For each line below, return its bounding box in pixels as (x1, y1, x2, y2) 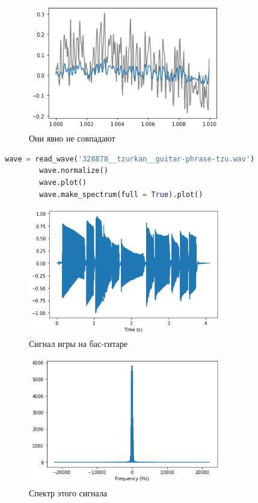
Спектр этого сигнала (29, 486, 108, 499)
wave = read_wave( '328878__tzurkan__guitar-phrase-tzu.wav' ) (5, 154, 255, 163)
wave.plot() (39, 178, 87, 187)
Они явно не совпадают (29, 132, 115, 145)
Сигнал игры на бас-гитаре (29, 337, 127, 349)
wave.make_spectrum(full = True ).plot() (39, 190, 203, 199)
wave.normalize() (39, 166, 108, 175)
